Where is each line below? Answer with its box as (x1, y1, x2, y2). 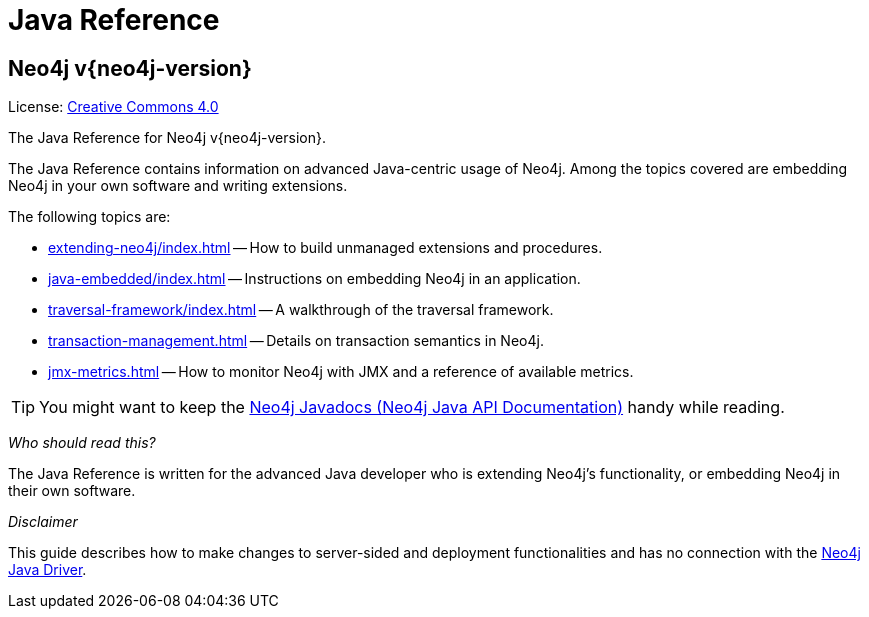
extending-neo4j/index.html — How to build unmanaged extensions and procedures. (48, 239, 603, 257)
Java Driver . (8, 561, 87, 579)
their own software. (8, 482, 136, 500)
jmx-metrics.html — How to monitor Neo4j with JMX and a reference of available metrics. (48, 363, 634, 381)
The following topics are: (8, 208, 171, 226)
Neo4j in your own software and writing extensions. (8, 177, 348, 195)
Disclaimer (8, 513, 78, 531)
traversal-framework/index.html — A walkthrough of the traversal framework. (48, 301, 554, 319)
